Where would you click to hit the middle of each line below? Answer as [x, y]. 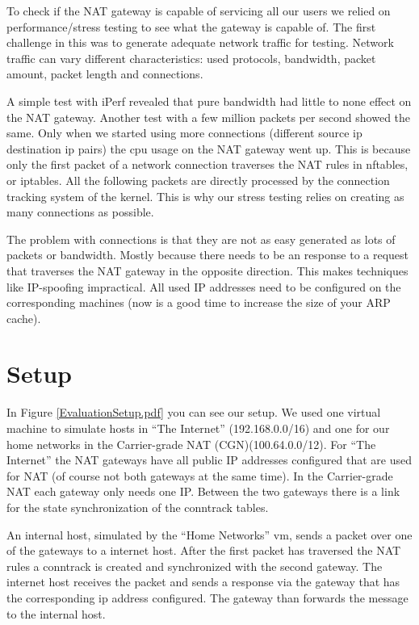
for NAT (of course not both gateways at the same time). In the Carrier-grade [200, 475]
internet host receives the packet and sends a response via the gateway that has [203, 582]
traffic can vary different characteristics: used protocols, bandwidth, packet [191, 58]
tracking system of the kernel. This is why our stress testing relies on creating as [205, 196]
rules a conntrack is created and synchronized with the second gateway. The [195, 566]
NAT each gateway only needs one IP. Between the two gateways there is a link [203, 491]
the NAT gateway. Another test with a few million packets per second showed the [209, 117]
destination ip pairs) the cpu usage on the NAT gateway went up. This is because [209, 148]
